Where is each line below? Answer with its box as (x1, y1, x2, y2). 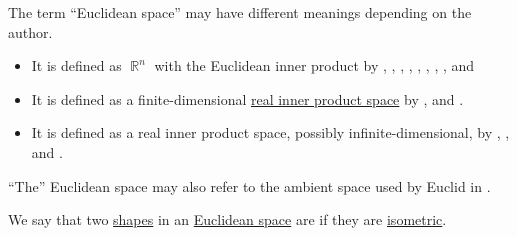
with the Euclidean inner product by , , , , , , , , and (154, 55, 475, 76)
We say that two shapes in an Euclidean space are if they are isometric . (8, 209, 447, 230)
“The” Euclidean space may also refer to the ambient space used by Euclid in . (8, 175, 491, 196)
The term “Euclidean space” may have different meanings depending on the (8, 2, 472, 22)
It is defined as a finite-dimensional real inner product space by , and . (31, 88, 464, 109)
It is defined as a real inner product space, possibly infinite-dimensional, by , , (31, 122, 510, 143)
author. (8, 21, 53, 42)
